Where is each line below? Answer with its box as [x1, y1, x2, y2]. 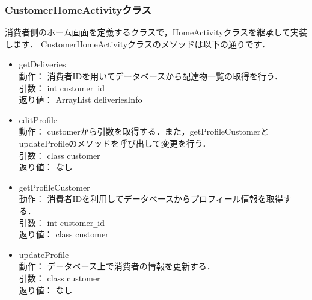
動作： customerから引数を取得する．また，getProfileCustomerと [19, 125, 269, 138]
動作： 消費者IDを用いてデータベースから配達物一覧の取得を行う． [19, 70, 283, 82]
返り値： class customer [19, 228, 109, 240]
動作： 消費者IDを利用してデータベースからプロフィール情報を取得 [19, 192, 283, 205]
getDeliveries [19, 58, 66, 70]
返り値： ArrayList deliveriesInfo [19, 93, 142, 106]
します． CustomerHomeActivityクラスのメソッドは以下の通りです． [5, 37, 271, 50]
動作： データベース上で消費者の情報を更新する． [19, 260, 215, 272]
